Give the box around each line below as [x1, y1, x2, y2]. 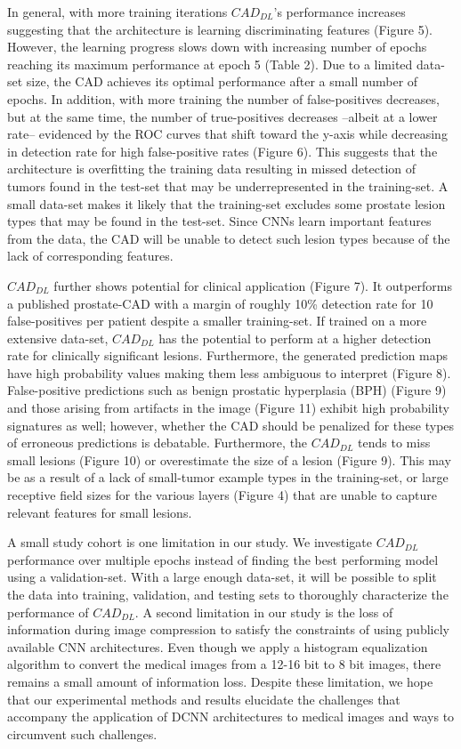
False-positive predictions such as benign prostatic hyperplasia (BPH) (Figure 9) [7, 381, 447, 399]
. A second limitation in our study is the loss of [134, 602, 393, 621]
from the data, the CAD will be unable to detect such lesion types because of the [7, 229, 450, 247]
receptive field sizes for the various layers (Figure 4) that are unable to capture [7, 486, 437, 504]
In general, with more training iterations [7, 3, 228, 20]
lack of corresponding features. [7, 246, 174, 265]
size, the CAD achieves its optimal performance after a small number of [26, 72, 418, 91]
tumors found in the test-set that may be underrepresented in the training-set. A [7, 176, 449, 195]
